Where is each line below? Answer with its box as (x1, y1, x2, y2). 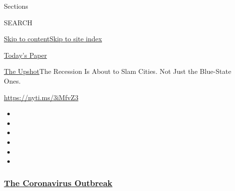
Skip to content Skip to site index (4, 34, 102, 44)
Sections (4, 1, 28, 11)
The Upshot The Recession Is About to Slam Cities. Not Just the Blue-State (4, 66, 232, 76)
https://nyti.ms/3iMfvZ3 (4, 92, 78, 102)
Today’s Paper (4, 50, 47, 60)
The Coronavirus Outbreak (4, 176, 113, 189)
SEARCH (4, 17, 33, 27)
